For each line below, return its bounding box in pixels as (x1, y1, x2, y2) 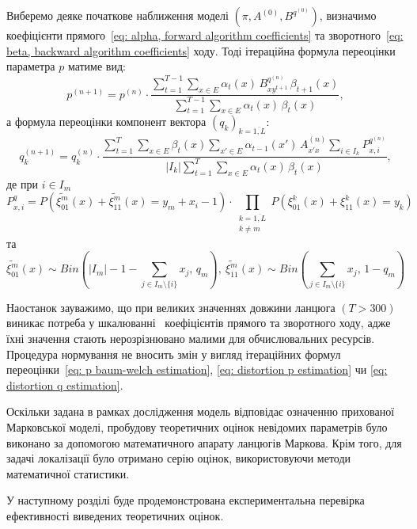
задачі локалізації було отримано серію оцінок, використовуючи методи (6, 450, 351, 466)
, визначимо (319, 7, 377, 23)
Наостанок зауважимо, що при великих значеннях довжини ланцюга (6, 299, 335, 315)
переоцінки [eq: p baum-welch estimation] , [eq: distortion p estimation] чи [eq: (6, 361, 388, 378)
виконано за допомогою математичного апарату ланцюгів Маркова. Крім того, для (6, 434, 402, 451)
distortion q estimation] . (6, 376, 123, 393)
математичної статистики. (6, 465, 130, 481)
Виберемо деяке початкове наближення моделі (6, 7, 229, 23)
